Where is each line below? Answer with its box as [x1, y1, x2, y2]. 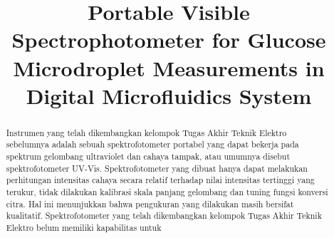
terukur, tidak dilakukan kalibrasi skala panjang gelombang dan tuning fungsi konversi [6, 186, 328, 198]
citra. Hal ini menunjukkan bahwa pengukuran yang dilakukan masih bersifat [6, 197, 294, 209]
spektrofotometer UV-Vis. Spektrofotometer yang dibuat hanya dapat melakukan [6, 162, 308, 174]
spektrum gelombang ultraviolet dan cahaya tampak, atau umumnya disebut [6, 150, 291, 162]
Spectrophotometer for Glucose [11, 25, 326, 54]
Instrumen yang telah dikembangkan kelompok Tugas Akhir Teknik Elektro [6, 126, 287, 138]
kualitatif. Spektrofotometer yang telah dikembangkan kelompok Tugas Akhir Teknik [6, 209, 322, 222]
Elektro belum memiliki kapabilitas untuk [6, 221, 162, 233]
